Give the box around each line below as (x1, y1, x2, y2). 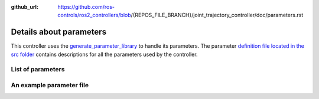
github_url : (11, 4, 38, 10)
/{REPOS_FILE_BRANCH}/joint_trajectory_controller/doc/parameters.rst (131, 12, 304, 19)
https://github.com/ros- (57, 4, 115, 10)
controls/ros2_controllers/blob (57, 12, 131, 19)
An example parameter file (11, 81, 89, 90)
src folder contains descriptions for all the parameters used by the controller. (11, 51, 198, 58)
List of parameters (11, 65, 65, 74)
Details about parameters (11, 27, 106, 37)
